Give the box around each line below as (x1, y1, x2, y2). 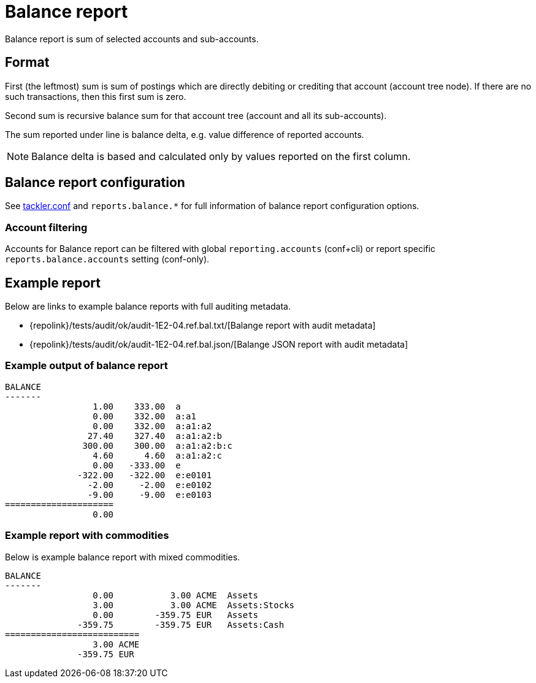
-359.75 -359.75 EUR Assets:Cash (77, 619, 285, 630)
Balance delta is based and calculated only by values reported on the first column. (31, 150, 411, 162)
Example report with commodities (5, 529, 169, 542)
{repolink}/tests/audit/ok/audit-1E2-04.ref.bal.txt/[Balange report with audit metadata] (29, 320, 376, 331)
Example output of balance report (5, 359, 168, 372)
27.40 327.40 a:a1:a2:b (87, 430, 223, 441)
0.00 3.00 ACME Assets (93, 590, 259, 600)
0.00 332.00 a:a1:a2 (93, 421, 212, 431)
